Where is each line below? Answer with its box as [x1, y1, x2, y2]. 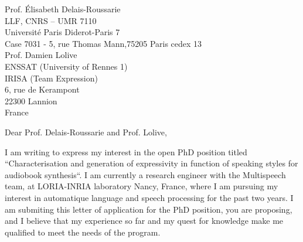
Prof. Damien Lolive [5, 49, 77, 61]
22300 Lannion [5, 94, 57, 107]
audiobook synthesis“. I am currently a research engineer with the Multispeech [5, 168, 286, 180]
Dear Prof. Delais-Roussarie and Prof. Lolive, [5, 125, 167, 138]
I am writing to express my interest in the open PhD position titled [5, 145, 247, 158]
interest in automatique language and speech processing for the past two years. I [5, 191, 294, 203]
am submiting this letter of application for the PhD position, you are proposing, [5, 203, 292, 215]
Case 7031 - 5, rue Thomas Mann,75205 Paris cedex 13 [5, 37, 202, 49]
